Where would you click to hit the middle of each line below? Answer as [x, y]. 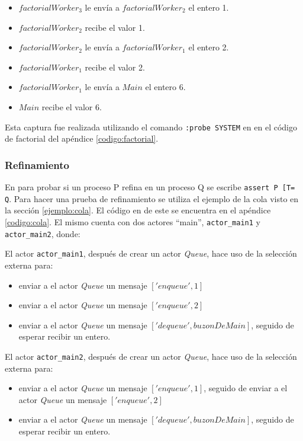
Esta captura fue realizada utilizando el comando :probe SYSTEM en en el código [151, 127]
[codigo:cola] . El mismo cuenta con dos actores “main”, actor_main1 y [133, 221]
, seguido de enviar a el [246, 388]
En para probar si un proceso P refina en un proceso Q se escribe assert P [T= [150, 187]
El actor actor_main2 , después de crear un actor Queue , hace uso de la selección [151, 356]
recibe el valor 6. [72, 106]
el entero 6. [165, 87]
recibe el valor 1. [115, 27]
